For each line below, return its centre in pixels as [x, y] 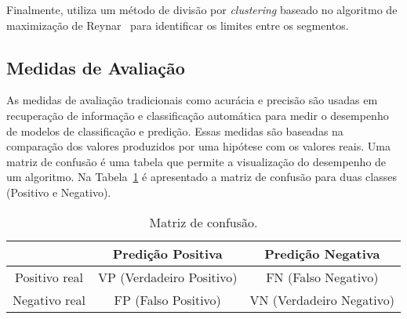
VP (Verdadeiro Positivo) [167, 277]
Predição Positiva [167, 253]
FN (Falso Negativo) [322, 277]
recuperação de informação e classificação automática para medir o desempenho [198, 115]
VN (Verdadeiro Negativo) [322, 299]
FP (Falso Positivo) [167, 299]
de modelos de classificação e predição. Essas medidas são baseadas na [175, 130]
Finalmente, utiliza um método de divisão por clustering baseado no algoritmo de [202, 9]
